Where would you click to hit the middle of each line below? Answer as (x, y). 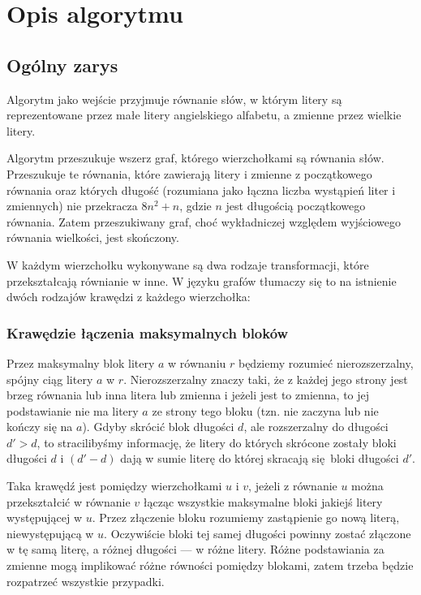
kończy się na (40, 427)
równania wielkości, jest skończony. (93, 237)
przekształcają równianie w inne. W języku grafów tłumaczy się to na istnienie (202, 280)
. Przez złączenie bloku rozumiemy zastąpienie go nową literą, (246, 517)
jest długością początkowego (296, 206)
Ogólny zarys (62, 65)
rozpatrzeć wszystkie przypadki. (86, 581)
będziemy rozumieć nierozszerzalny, (326, 362)
